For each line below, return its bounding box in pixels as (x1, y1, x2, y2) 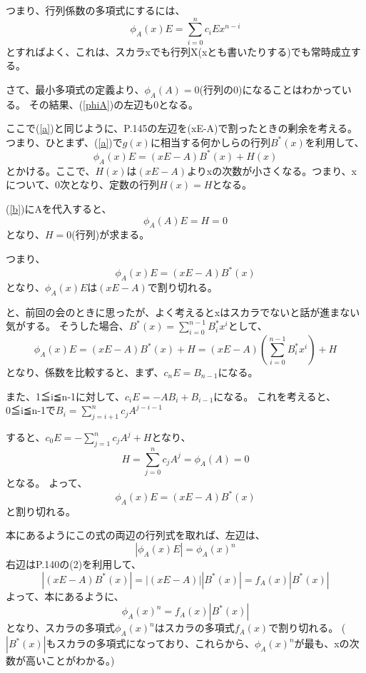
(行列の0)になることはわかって (199, 81, 342, 96)
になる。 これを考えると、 (213, 388, 336, 403)
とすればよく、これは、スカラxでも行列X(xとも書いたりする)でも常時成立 (6, 44, 351, 59)
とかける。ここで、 (6, 163, 96, 178)
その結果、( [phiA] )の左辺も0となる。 (29, 96, 198, 111)
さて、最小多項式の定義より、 (6, 81, 145, 96)
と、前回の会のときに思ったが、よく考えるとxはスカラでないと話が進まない (6, 304, 360, 319)
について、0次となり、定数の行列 (6, 177, 159, 192)
